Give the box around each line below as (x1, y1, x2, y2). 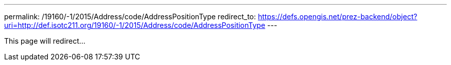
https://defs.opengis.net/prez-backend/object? (257, 12, 418, 21)
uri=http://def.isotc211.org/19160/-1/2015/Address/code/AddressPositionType (4, 21, 266, 29)
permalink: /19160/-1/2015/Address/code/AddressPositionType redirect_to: (4, 12, 256, 21)
